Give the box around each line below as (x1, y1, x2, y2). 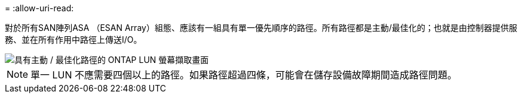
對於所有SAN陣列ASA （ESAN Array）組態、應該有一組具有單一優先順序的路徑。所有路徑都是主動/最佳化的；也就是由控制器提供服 (5, 23, 517, 33)
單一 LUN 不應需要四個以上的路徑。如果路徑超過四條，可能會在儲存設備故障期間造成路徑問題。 (30, 69, 457, 81)
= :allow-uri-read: (5, 3, 74, 13)
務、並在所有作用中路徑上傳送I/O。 (5, 34, 142, 45)
